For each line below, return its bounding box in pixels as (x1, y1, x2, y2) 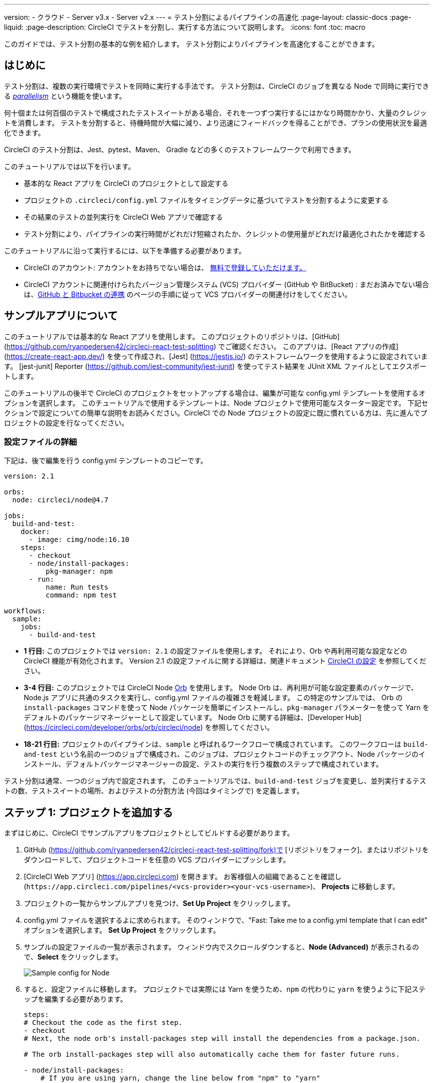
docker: (20, 528, 50, 536)
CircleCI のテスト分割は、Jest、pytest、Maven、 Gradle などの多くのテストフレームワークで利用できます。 (4, 145, 356, 154)
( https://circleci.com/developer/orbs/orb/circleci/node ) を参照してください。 (24, 723, 274, 732)
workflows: (4, 607, 46, 615)
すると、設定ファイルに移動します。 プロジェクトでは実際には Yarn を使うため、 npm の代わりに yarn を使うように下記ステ (24, 985, 426, 994)
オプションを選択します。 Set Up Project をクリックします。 (24, 926, 220, 935)
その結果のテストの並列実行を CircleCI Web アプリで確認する (24, 212, 223, 221)
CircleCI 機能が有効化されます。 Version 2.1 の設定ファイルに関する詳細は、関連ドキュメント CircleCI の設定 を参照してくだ (24, 657, 427, 665)
